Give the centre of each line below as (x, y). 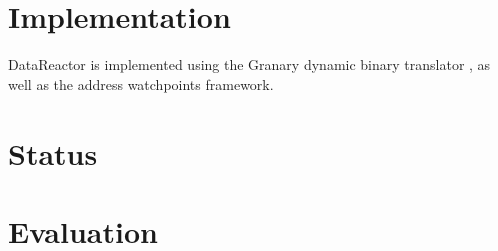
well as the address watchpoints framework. (141, 83)
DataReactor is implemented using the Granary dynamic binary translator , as (249, 64)
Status (53, 152)
